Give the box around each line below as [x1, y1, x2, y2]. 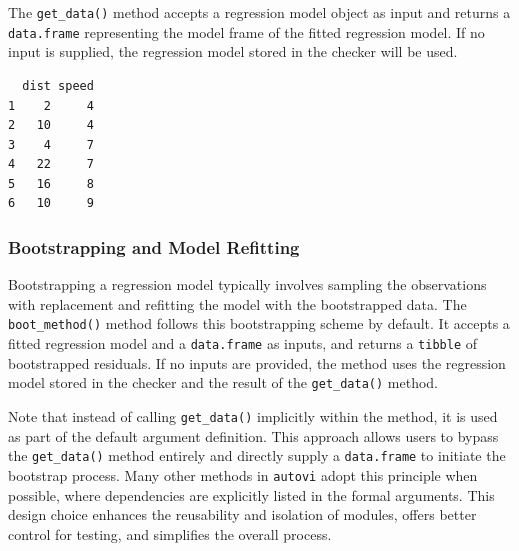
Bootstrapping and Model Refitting [8, 234, 300, 259]
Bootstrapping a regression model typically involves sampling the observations [8, 274, 487, 295]
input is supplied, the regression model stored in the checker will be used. [8, 41, 458, 62]
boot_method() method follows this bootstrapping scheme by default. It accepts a [8, 313, 510, 334]
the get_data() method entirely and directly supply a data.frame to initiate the [8, 445, 506, 466]
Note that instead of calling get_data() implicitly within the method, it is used [8, 406, 498, 427]
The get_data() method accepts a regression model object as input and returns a [8, 2, 511, 22]
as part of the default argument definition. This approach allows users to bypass [8, 425, 499, 446]
